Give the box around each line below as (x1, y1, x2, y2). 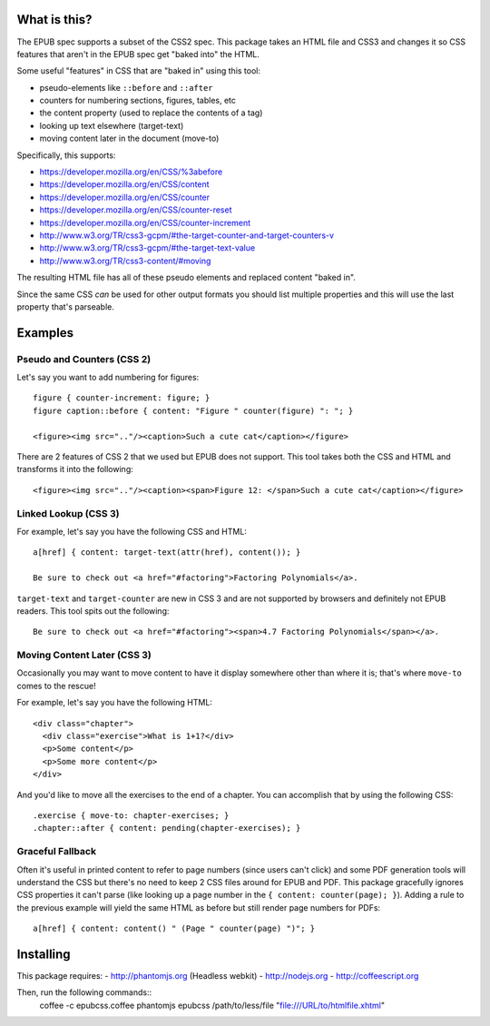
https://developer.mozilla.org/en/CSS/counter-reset (39, 204, 232, 215)
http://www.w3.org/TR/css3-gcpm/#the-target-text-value (39, 242, 256, 253)
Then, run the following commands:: (16, 987, 152, 998)
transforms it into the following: (16, 464, 133, 475)
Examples (16, 325, 74, 340)
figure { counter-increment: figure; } (33, 393, 211, 403)
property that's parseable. (16, 301, 115, 312)
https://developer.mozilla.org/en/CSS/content (39, 179, 210, 190)
